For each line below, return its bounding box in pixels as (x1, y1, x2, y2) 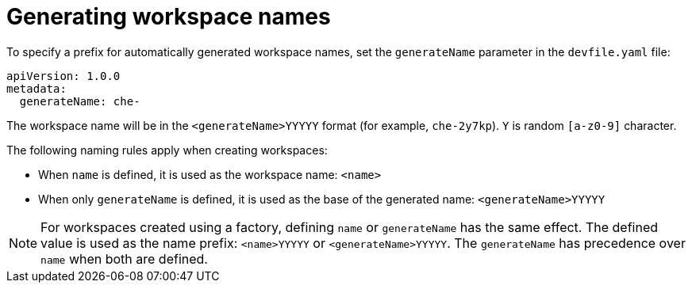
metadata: (6, 82, 67, 95)
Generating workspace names (6, 3, 331, 30)
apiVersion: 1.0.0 (6, 69, 121, 82)
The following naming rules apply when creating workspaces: (6, 143, 328, 157)
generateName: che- (19, 94, 140, 108)
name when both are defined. (40, 250, 208, 267)
